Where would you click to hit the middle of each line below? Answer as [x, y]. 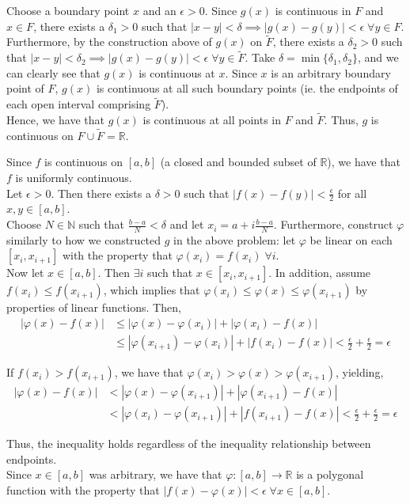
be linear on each [351, 239]
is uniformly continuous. [74, 178]
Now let [25, 273]
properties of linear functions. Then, [94, 307]
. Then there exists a [101, 193]
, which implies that [152, 290]
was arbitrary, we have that [156, 474]
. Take [260, 57]
